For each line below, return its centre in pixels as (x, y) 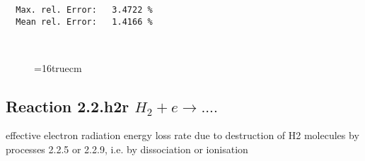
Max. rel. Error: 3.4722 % (84, 10)
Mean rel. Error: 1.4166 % (84, 22)
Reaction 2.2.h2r (68, 106)
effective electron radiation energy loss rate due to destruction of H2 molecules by (182, 135)
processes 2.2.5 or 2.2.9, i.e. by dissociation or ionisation (127, 149)
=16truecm (58, 67)
